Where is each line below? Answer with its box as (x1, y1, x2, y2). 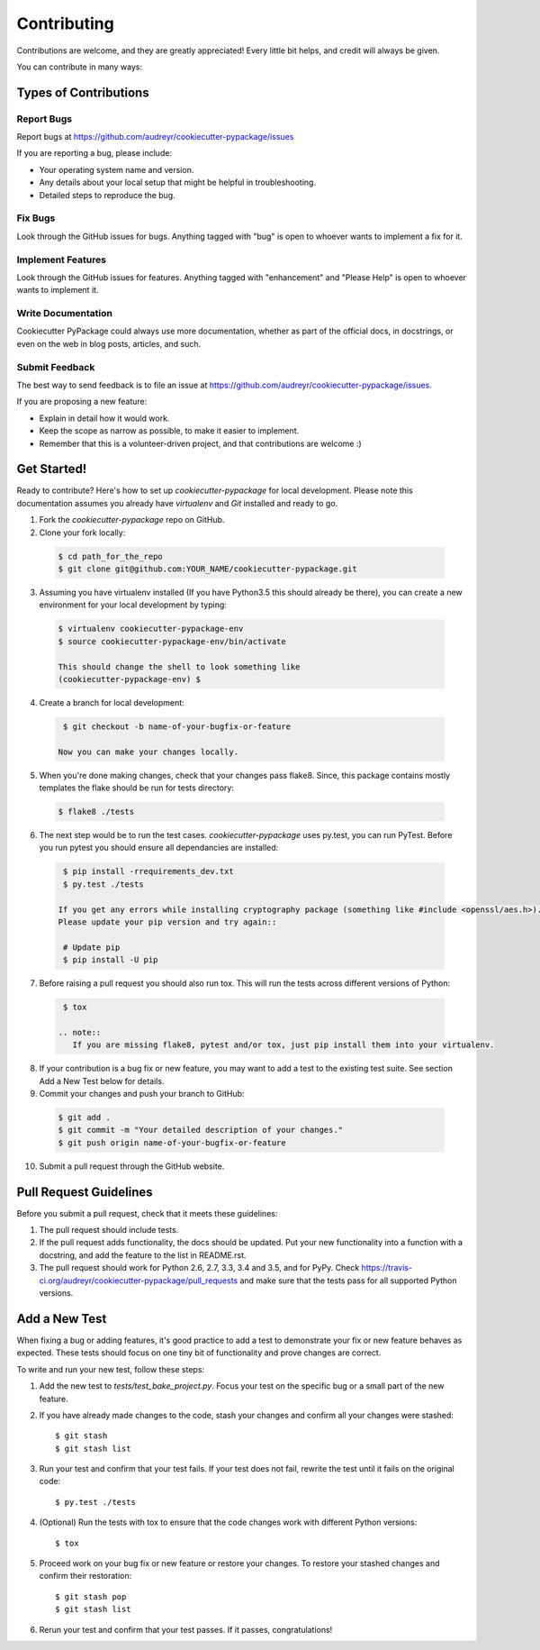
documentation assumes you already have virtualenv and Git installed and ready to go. (16, 497, 338, 508)
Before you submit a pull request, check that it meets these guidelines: (16, 1208, 278, 1218)
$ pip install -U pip (63, 955, 158, 965)
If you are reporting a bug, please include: (16, 148, 173, 159)
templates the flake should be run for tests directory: (39, 782, 234, 793)
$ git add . (58, 1113, 112, 1123)
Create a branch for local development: (39, 697, 184, 707)
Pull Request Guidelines (16, 1184, 153, 1199)
